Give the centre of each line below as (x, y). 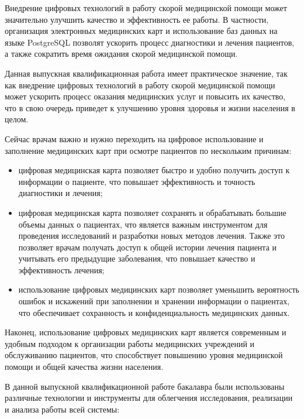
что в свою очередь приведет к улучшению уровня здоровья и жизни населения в (150, 107)
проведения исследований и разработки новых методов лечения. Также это (152, 236)
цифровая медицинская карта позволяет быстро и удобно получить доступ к (154, 170)
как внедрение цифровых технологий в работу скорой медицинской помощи (140, 85)
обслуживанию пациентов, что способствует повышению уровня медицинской (144, 355)
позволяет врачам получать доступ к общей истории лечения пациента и (148, 247)
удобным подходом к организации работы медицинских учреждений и (130, 343)
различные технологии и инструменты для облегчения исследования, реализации (149, 398)
